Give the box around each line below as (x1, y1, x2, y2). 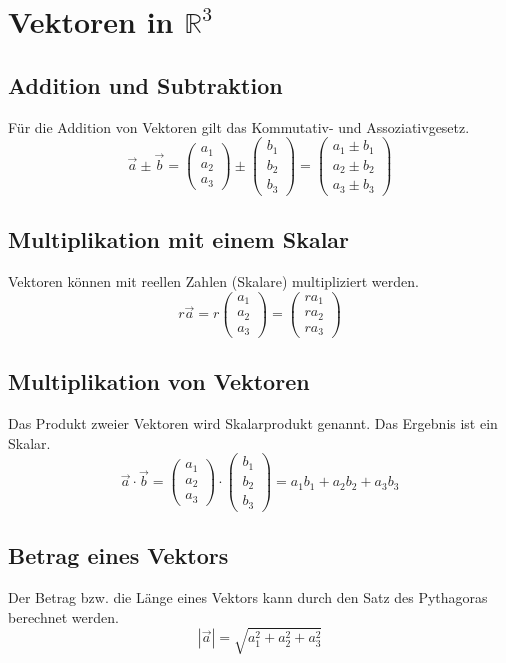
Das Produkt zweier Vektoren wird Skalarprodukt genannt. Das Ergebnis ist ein (8, 413, 498, 434)
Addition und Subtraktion (8, 69, 283, 100)
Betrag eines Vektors (8, 540, 229, 571)
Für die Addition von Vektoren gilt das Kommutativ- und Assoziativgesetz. (8, 116, 470, 137)
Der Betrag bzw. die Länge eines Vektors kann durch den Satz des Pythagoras (8, 587, 488, 608)
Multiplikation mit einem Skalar (8, 224, 350, 255)
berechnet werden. (8, 606, 119, 627)
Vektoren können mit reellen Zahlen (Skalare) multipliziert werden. (8, 270, 419, 291)
